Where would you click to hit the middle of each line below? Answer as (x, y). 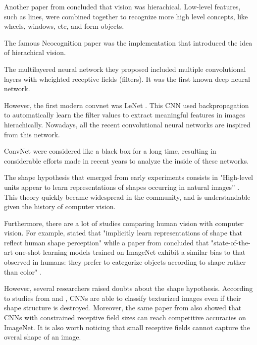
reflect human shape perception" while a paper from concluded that (106, 242)
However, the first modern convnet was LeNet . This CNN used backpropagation (127, 105)
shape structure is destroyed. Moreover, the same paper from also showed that (123, 308)
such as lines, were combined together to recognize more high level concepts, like (126, 16)
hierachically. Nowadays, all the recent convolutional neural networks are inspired (127, 124)
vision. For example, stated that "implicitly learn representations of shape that (123, 233)
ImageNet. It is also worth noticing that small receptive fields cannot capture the (127, 327)
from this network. (32, 134)
